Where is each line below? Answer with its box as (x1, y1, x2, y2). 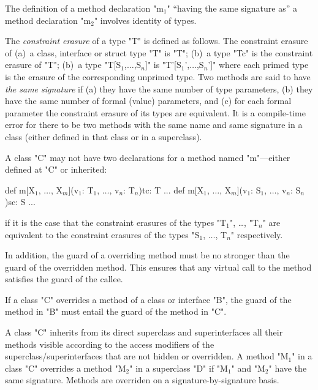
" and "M (231, 361, 265, 374)
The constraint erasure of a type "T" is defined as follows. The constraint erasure (5, 34, 308, 47)
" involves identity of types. (94, 13, 197, 26)
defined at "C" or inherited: (5, 163, 107, 176)
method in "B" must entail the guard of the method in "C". (5, 305, 227, 318)
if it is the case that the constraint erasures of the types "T (5, 216, 227, 228)
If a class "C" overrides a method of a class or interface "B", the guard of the (5, 293, 292, 306)
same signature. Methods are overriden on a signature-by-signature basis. (5, 373, 279, 386)
